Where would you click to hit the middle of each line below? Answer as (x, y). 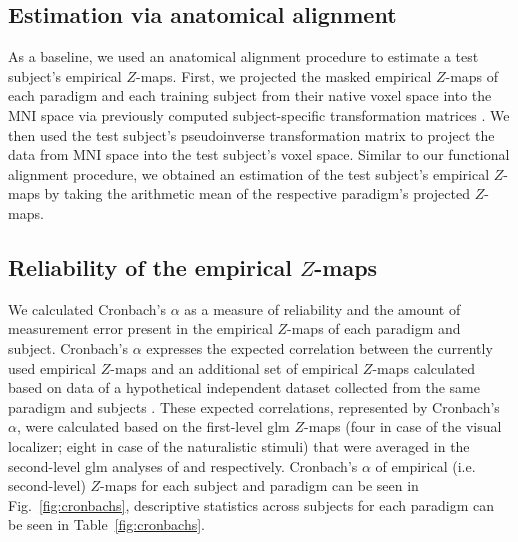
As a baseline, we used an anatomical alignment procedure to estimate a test (243, 56)
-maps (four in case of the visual (403, 426)
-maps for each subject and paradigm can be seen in (259, 485)
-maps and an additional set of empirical (234, 367)
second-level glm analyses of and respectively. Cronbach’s (183, 465)
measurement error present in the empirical (140, 328)
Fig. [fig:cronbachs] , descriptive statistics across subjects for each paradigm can (251, 504)
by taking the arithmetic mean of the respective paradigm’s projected (257, 193)
